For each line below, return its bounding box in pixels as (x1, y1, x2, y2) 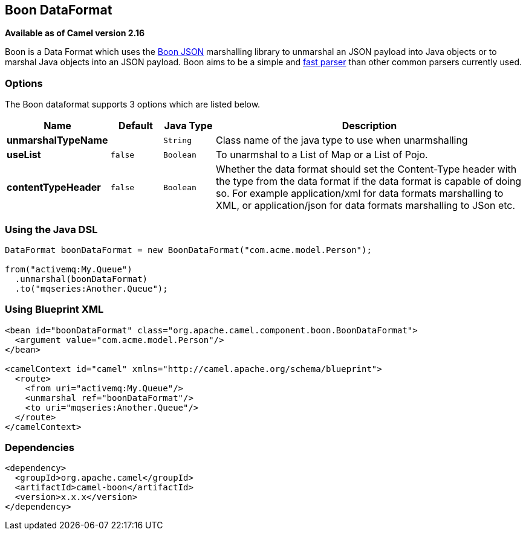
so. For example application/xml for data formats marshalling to (216, 187, 504, 200)
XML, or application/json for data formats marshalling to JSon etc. (216, 199, 516, 212)
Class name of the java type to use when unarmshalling (216, 134, 468, 147)
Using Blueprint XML (5, 303, 104, 316)
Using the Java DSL (5, 223, 98, 235)
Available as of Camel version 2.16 (5, 28, 145, 39)
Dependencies (5, 441, 75, 454)
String (163, 135, 192, 145)
